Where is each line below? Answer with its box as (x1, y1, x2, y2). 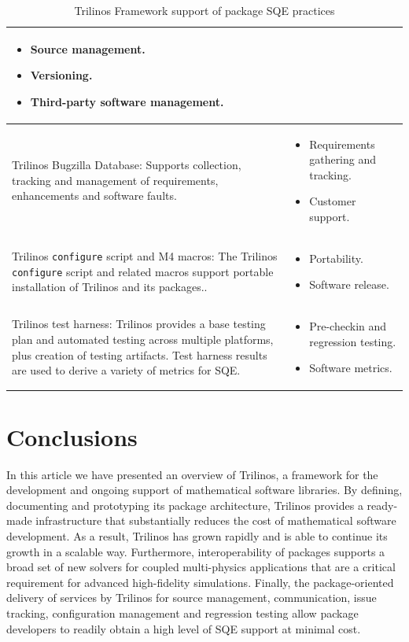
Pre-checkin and (309, 318, 387, 334)
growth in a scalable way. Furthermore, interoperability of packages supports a (6, 543, 385, 559)
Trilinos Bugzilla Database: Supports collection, (12, 157, 241, 173)
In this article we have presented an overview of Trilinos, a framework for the (6, 466, 378, 482)
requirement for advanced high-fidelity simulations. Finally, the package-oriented (6, 574, 394, 590)
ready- (367, 496, 398, 513)
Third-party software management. (30, 93, 224, 109)
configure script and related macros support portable (12, 263, 274, 279)
